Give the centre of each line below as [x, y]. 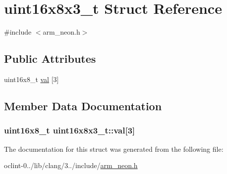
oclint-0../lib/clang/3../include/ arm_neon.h [71, 165]
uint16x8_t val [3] [31, 79]
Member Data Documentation [83, 106]
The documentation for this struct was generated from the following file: [114, 149]
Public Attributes [50, 59]
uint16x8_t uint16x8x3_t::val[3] [70, 130]
